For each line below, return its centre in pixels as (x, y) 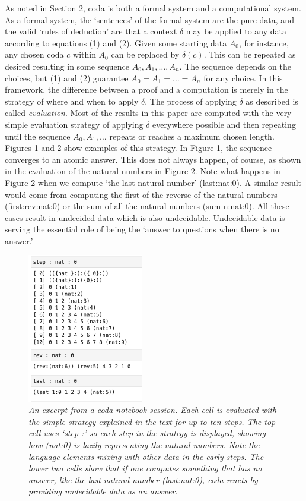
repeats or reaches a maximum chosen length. (192, 136)
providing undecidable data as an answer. (103, 491)
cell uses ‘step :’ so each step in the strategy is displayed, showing (147, 433)
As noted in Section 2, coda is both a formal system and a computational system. (153, 8)
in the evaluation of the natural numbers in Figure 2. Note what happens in (143, 171)
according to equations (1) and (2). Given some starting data (116, 42)
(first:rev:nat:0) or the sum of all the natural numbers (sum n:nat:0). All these (147, 206)
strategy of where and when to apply (72, 101)
